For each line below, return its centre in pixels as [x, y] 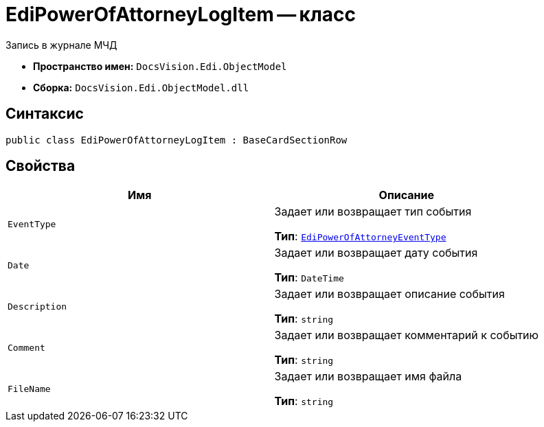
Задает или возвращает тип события [373, 212]
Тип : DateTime [309, 278]
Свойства [41, 166]
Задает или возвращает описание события [389, 294]
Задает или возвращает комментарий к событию [407, 335]
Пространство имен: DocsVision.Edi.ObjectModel [160, 66]
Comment [26, 347]
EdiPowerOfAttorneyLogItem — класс [181, 14]
